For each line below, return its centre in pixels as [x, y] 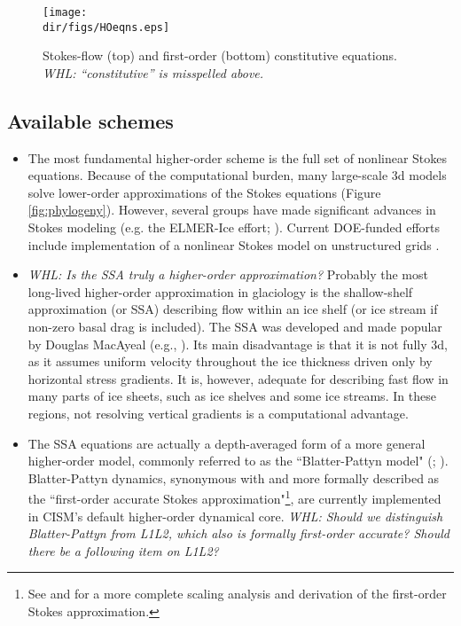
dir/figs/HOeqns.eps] [106, 27]
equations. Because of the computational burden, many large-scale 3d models [237, 175]
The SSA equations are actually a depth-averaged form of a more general [227, 443]
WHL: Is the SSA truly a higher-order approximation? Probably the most [228, 274]
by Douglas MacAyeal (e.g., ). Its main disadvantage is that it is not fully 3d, [238, 344]
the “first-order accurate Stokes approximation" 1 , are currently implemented [234, 497]
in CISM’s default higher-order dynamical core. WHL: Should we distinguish [235, 516]
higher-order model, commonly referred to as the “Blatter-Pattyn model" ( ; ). [238, 461]
